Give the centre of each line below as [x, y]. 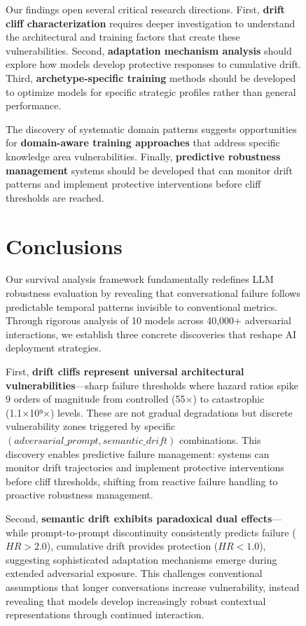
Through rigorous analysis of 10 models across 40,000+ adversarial [148, 320]
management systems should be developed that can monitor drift [149, 170]
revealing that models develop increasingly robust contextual [136, 600]
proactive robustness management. [79, 495]
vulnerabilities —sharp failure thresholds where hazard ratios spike [152, 385]
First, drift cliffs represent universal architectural [125, 371]
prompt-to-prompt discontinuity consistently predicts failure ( [164, 532]
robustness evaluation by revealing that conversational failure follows [153, 293]
